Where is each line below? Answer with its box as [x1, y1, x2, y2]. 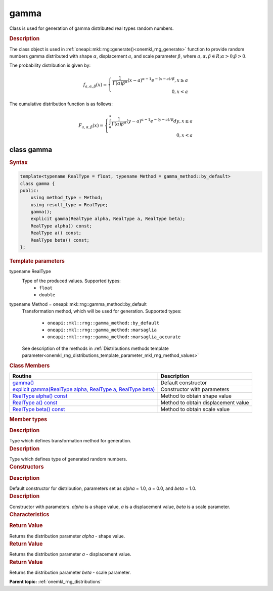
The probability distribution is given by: [9, 62, 91, 68]
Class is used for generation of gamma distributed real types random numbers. [9, 25, 174, 31]
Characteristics [9, 511, 50, 518]
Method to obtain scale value [160, 405, 230, 413]
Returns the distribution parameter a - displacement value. [9, 551, 131, 557]
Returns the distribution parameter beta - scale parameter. [9, 569, 131, 575]
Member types [9, 416, 48, 423]
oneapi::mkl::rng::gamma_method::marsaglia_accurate [47, 334, 181, 340]
